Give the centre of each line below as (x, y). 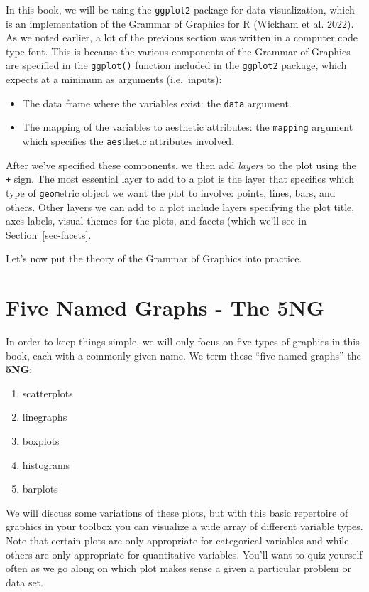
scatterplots (48, 393)
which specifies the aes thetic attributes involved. (128, 141)
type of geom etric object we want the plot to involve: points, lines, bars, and (171, 192)
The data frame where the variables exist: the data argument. (157, 103)
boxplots (41, 441)
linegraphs (45, 417)
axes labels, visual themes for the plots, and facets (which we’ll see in (156, 221)
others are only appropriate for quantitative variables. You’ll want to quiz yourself (184, 554)
